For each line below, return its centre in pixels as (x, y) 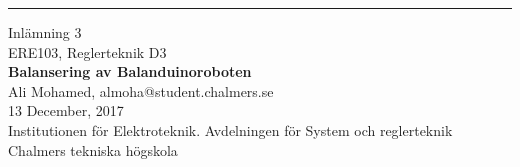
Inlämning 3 (45, 32)
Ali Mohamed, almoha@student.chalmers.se (141, 90)
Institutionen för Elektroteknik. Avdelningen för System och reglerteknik (230, 129)
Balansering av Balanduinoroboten (130, 71)
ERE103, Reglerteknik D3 (87, 51)
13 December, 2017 (66, 110)
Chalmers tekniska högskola (93, 149)
